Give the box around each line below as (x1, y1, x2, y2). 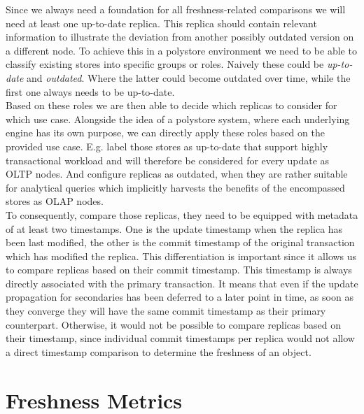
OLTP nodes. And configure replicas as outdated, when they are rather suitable (6, 166, 348, 181)
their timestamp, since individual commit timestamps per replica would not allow (6, 331, 355, 345)
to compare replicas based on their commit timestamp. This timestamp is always (6, 262, 352, 277)
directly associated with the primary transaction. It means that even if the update (6, 276, 358, 290)
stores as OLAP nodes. (6, 194, 104, 208)
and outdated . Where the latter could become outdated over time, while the (27, 70, 351, 85)
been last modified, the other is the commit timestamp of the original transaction (6, 235, 355, 250)
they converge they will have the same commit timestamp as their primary (6, 304, 326, 318)
